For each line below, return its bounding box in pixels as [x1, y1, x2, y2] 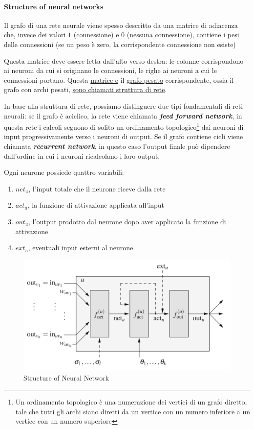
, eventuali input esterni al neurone [28, 242, 133, 253]
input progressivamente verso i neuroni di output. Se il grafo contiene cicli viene [4, 131, 243, 142]
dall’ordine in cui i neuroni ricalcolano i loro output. [4, 150, 160, 161]
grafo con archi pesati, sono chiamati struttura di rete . [4, 84, 167, 95]
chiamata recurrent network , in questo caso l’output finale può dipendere [4, 141, 230, 151]
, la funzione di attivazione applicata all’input [27, 200, 164, 210]
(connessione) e [73, 29, 119, 40]
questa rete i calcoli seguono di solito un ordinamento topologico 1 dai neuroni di [4, 120, 244, 132]
